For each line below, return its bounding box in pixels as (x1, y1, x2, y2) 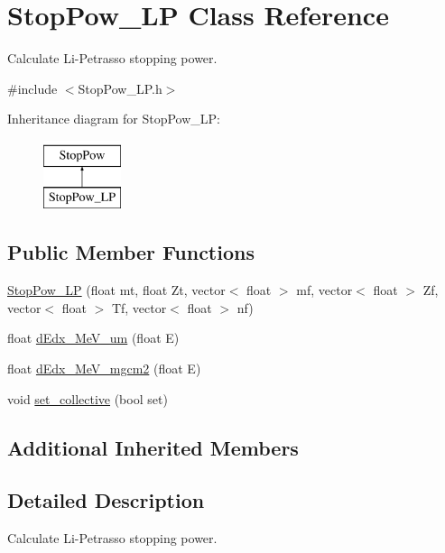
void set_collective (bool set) (7, 389, 168, 408)
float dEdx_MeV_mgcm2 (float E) (7, 359, 201, 378)
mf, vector (296, 281, 353, 300)
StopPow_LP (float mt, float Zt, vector (7, 281, 226, 300)
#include (7, 78, 58, 97)
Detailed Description (7, 486, 205, 514)
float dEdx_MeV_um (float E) (7, 328, 180, 347)
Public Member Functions (7, 238, 255, 266)
